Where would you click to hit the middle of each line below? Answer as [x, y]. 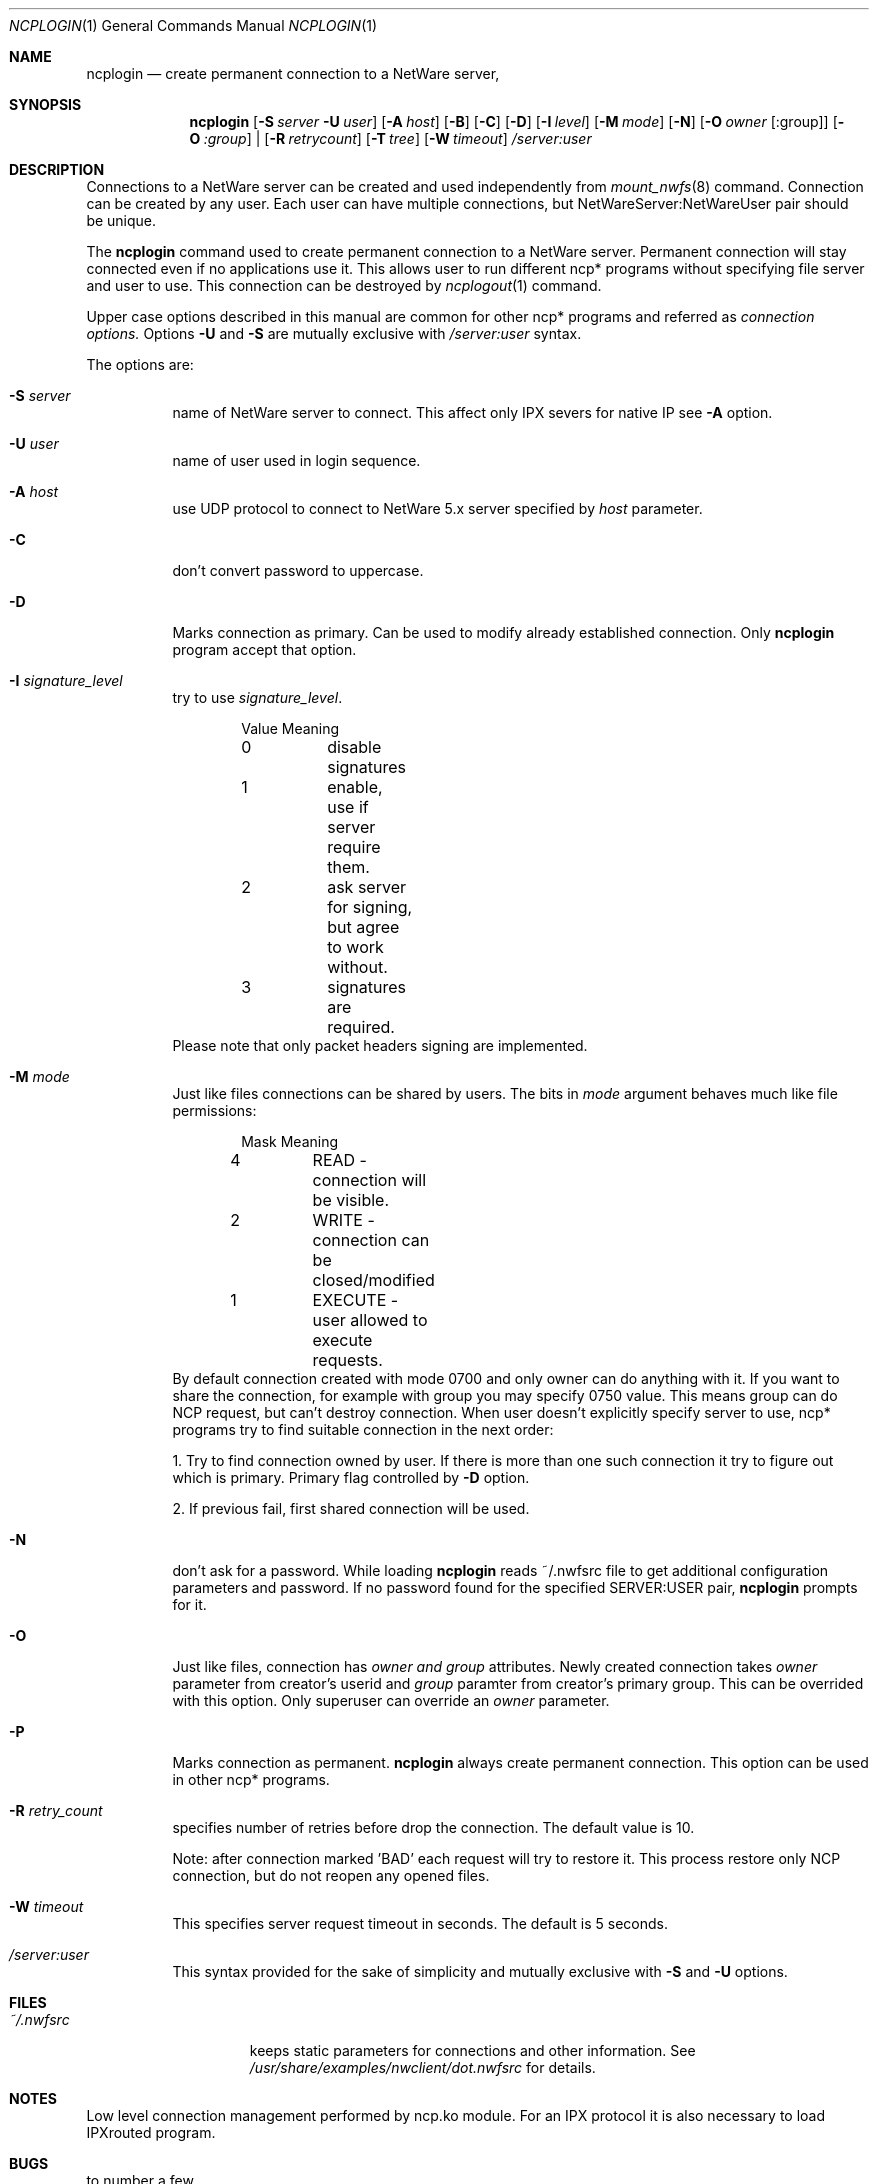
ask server [366, 887]
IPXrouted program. [151, 2132]
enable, [355, 787]
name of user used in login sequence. [296, 460]
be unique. [121, 220]
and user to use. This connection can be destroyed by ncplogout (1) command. [344, 285]
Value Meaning [290, 728]
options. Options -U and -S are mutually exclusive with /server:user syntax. [334, 333]
